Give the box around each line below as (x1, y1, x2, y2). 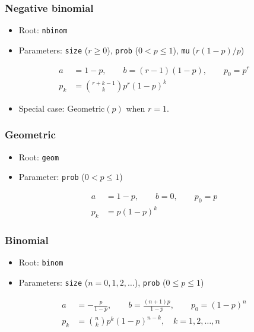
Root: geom (18, 150, 59, 163)
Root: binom (18, 256, 63, 268)
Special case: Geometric (18, 102, 105, 114)
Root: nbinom (18, 24, 68, 36)
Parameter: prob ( (18, 170, 85, 183)
